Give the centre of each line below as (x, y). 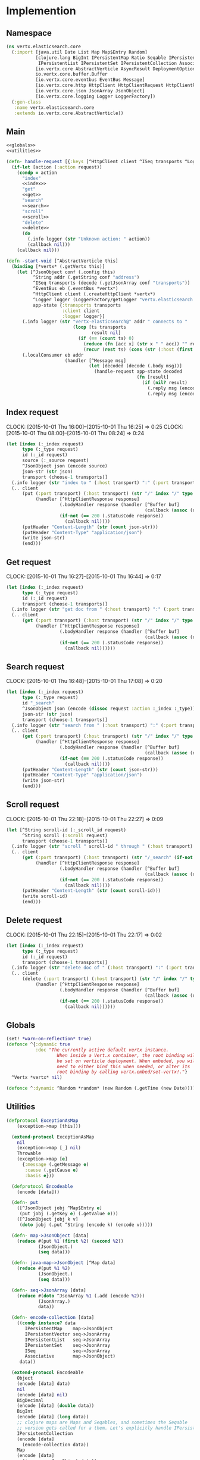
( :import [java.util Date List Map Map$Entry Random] (79, 52)
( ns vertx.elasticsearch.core (44, 46)
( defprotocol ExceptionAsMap (42, 1121)
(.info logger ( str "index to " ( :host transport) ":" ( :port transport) (105, 483)
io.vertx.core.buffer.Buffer (72, 74)
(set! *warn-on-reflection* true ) (49, 1039)
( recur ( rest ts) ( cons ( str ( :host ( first (138, 350)
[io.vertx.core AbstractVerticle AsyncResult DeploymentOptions (117, 69)
